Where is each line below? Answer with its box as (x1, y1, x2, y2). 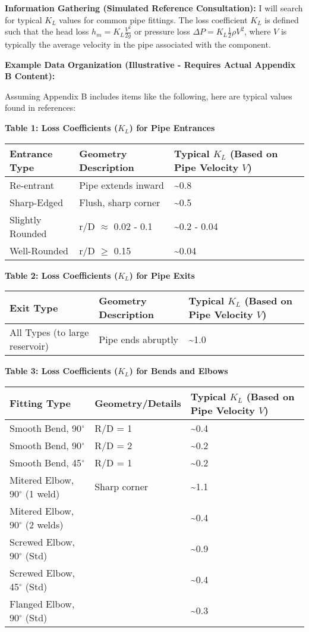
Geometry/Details (94, 396, 181, 410)
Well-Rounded (10, 243, 68, 257)
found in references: (5, 101, 76, 114)
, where (244, 25, 271, 38)
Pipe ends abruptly (99, 332, 179, 346)
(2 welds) (25, 517, 64, 531)
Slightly (10, 212, 42, 226)
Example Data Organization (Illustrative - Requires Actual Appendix (5, 58, 296, 70)
